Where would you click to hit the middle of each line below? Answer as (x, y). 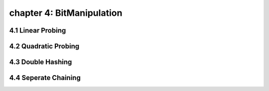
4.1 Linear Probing (38, 30)
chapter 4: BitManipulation (66, 13)
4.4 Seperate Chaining (45, 78)
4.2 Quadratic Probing (44, 46)
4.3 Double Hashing (41, 62)
